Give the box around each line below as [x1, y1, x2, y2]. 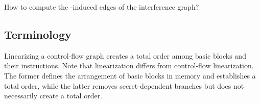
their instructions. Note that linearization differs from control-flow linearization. [4, 60, 254, 71]
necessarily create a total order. [4, 90, 103, 101]
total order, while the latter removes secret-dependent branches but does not [4, 80, 244, 91]
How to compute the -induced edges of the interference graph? [4, 2, 199, 12]
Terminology [4, 26, 72, 42]
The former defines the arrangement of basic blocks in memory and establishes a [4, 70, 256, 81]
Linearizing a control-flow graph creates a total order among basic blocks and [4, 50, 246, 61]
